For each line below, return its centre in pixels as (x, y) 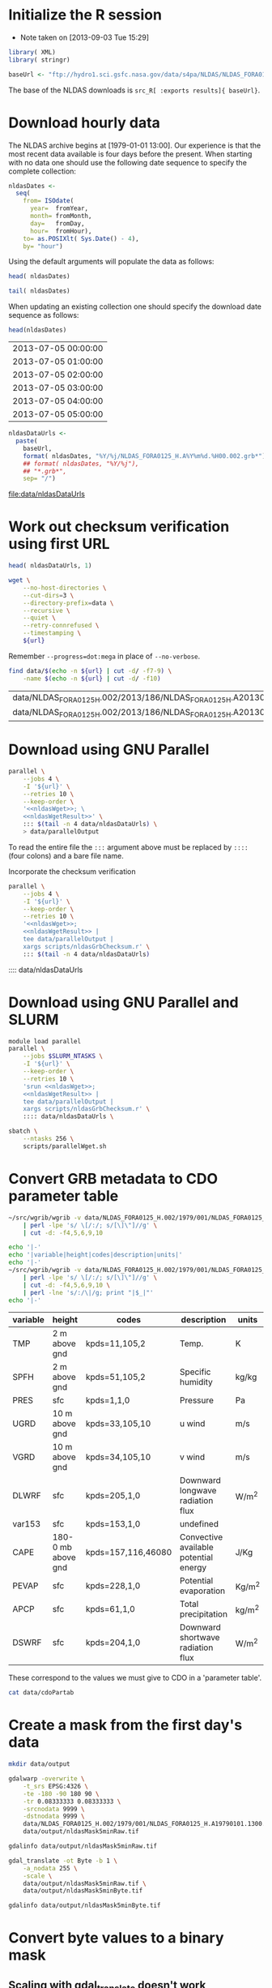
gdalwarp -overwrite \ (47, 1779)
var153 (27, 1524)
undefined (199, 1524)
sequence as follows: (44, 315)
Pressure (197, 1400)
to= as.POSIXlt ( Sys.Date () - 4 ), (81, 238)
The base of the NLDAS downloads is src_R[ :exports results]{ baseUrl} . (134, 90)
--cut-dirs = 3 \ (49, 595)
